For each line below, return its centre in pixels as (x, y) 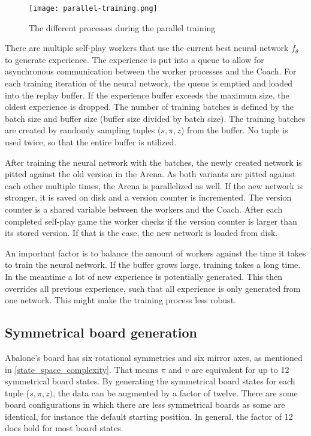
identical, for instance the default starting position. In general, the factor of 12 (149, 416)
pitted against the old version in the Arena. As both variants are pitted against (150, 174)
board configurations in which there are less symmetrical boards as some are (145, 404)
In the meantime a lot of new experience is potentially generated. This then (144, 276)
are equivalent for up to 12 (240, 369)
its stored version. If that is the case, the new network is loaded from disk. (141, 233)
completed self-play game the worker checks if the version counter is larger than (151, 221)
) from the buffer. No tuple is (235, 130)
